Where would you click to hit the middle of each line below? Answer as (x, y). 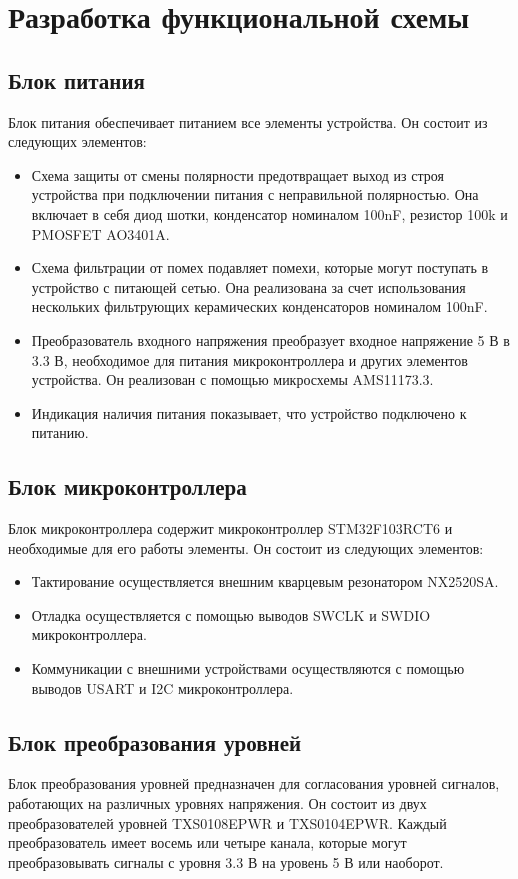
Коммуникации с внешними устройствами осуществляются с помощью (248, 668)
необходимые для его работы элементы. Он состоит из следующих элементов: (246, 547)
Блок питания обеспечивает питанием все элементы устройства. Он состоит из (248, 121)
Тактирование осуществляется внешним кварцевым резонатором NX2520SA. (265, 581)
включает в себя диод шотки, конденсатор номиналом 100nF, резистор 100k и (269, 213)
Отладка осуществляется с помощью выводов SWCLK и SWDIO (231, 614)
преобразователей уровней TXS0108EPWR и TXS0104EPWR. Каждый (227, 822)
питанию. (60, 432)
